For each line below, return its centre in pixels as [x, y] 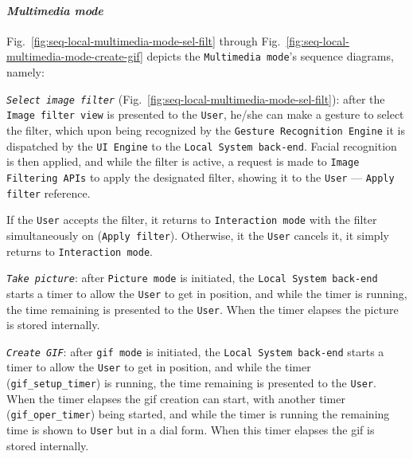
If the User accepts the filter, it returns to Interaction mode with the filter [192, 220]
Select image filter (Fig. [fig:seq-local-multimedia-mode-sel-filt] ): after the [196, 98]
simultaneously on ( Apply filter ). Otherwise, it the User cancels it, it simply [198, 235]
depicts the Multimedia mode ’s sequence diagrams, [270, 56]
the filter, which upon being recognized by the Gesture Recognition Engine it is [206, 129]
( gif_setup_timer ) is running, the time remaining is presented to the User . [192, 383]
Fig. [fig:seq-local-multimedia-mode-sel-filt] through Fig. [144, 40]
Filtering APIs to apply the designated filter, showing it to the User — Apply [201, 177]
